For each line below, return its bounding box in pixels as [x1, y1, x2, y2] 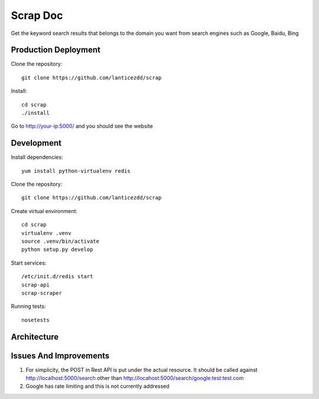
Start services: [11, 259, 47, 266]
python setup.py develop [21, 246, 93, 253]
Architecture [11, 332, 59, 342]
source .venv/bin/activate [21, 238, 100, 245]
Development [11, 138, 62, 148]
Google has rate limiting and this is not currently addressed [25, 382, 170, 390]
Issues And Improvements [11, 350, 110, 361]
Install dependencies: [11, 154, 63, 161]
